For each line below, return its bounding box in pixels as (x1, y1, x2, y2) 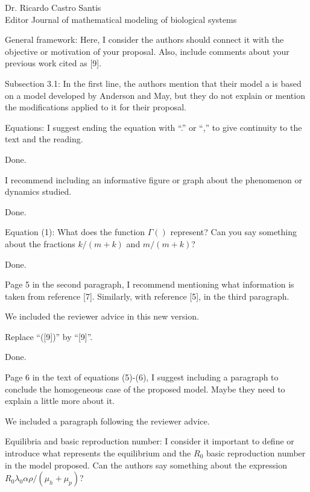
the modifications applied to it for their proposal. (5, 101, 186, 113)
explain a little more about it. (5, 394, 115, 407)
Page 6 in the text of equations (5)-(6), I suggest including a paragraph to (5, 371, 279, 383)
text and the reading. (5, 133, 83, 145)
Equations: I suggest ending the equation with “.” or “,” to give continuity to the (5, 121, 302, 133)
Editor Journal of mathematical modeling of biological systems (5, 13, 237, 25)
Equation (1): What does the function (5, 225, 145, 238)
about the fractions (5, 237, 75, 250)
